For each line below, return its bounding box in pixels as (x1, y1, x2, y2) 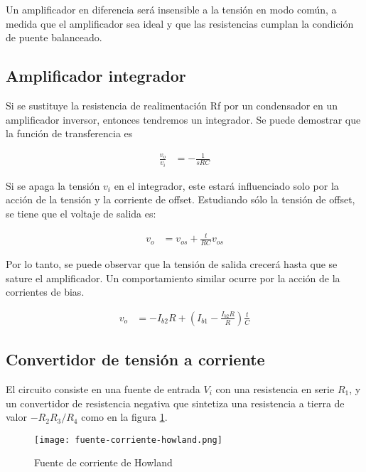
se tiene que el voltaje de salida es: (6, 205, 156, 220)
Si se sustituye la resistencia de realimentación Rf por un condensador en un (6, 97, 338, 112)
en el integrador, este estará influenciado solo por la (114, 178, 339, 193)
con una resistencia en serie (215, 381, 335, 396)
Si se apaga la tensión (6, 178, 100, 193)
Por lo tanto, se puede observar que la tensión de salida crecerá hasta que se (6, 256, 338, 271)
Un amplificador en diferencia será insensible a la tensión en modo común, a (6, 2, 337, 16)
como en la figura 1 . (81, 409, 168, 424)
